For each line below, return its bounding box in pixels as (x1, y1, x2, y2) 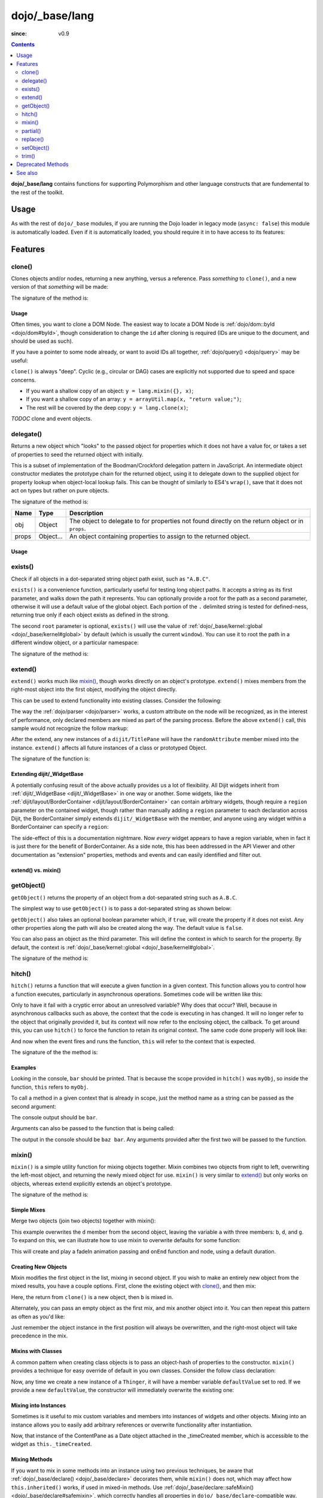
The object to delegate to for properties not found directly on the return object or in (69, 517, 304, 525)
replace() (22, 135, 44, 143)
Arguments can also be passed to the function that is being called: (11, 1125, 175, 1132)
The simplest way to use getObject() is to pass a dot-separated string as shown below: (11, 905, 232, 912)
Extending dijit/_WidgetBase (11, 771, 84, 778)
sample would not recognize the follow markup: (11, 724, 129, 732)
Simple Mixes (11, 1206, 45, 1213)
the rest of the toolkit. (11, 189, 64, 196)
